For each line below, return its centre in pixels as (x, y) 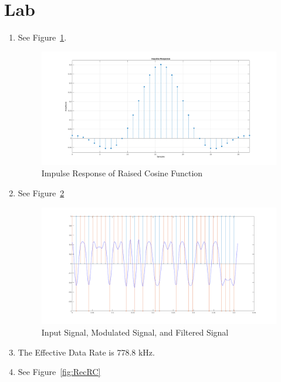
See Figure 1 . (42, 37)
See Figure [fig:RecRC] (59, 372)
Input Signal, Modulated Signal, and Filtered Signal (135, 332)
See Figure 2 (41, 192)
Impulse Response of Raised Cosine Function (122, 173)
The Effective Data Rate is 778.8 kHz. (86, 352)
